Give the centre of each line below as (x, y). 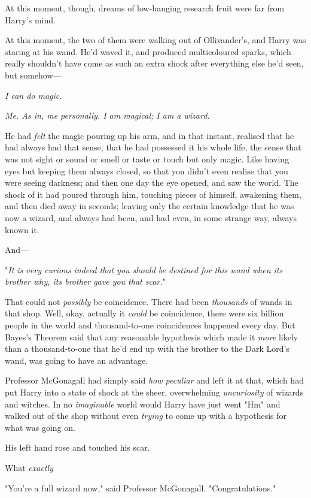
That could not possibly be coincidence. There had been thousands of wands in (149, 301)
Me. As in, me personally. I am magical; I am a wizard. (107, 115)
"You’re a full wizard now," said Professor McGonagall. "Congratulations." (141, 488)
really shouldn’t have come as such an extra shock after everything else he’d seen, (154, 63)
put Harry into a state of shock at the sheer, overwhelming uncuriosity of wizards (154, 392)
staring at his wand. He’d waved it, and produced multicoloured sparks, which (148, 51)
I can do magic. (33, 95)
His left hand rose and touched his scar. (77, 447)
